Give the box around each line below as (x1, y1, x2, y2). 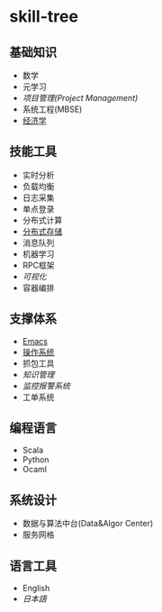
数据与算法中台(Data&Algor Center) (22, 518, 154, 529)
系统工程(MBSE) (22, 104, 83, 114)
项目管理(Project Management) (22, 93, 139, 103)
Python (22, 454, 49, 465)
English (22, 583, 50, 594)
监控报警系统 (22, 380, 70, 391)
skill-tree (9, 6, 79, 27)
